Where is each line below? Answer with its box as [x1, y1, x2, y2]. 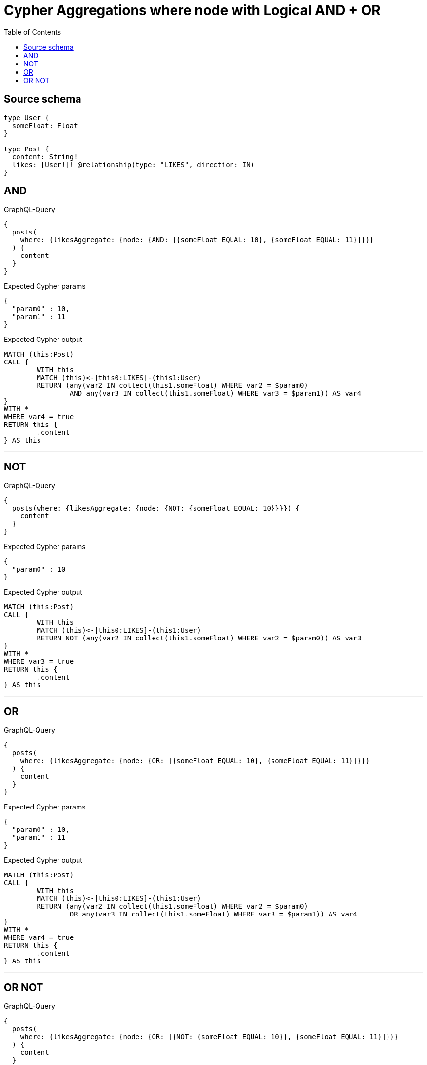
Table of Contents [4, 27, 61, 36]
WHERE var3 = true [4, 658, 74, 666]
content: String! [12, 152, 78, 161]
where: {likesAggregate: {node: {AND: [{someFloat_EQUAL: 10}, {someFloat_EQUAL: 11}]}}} [20, 236, 374, 244]
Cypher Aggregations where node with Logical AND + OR [4, 2, 381, 19]
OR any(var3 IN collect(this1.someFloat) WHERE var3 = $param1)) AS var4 [69, 910, 357, 918]
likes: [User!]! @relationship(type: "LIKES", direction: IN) [12, 160, 255, 169]
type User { [4, 113, 49, 122]
